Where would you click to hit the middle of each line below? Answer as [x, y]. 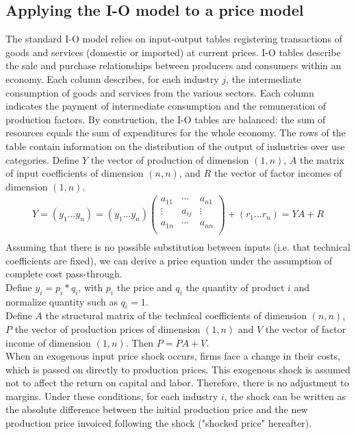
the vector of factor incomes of [278, 173]
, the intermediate [264, 78]
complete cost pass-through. [64, 274]
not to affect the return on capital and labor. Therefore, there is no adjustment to [177, 383]
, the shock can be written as [285, 396]
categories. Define [42, 159]
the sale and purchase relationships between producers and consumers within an [174, 65]
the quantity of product [235, 287]
